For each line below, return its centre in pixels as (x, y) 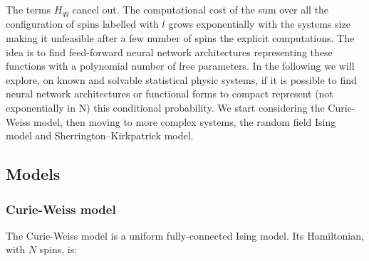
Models (33, 174)
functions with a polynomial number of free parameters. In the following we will (180, 66)
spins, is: (58, 249)
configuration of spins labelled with (82, 24)
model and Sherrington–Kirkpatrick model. (100, 135)
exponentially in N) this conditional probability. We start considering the (165, 108)
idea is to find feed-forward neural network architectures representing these (169, 52)
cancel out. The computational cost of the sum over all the (201, 9)
